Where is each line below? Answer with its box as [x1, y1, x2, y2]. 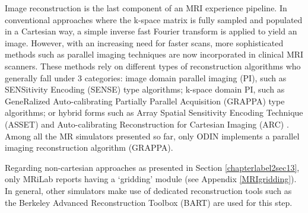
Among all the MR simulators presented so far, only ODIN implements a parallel [5, 129, 300, 142]
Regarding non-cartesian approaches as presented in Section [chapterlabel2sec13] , [5, 161, 300, 173]
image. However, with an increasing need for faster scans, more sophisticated [5, 36, 284, 49]
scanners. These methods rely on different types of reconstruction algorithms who [5, 59, 301, 72]
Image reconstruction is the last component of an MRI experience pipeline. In [5, 2, 287, 14]
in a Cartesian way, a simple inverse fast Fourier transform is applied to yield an [5, 25, 297, 37]
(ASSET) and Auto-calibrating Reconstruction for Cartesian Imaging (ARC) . [5, 117, 289, 130]
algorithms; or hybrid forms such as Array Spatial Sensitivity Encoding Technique [5, 106, 303, 119]
